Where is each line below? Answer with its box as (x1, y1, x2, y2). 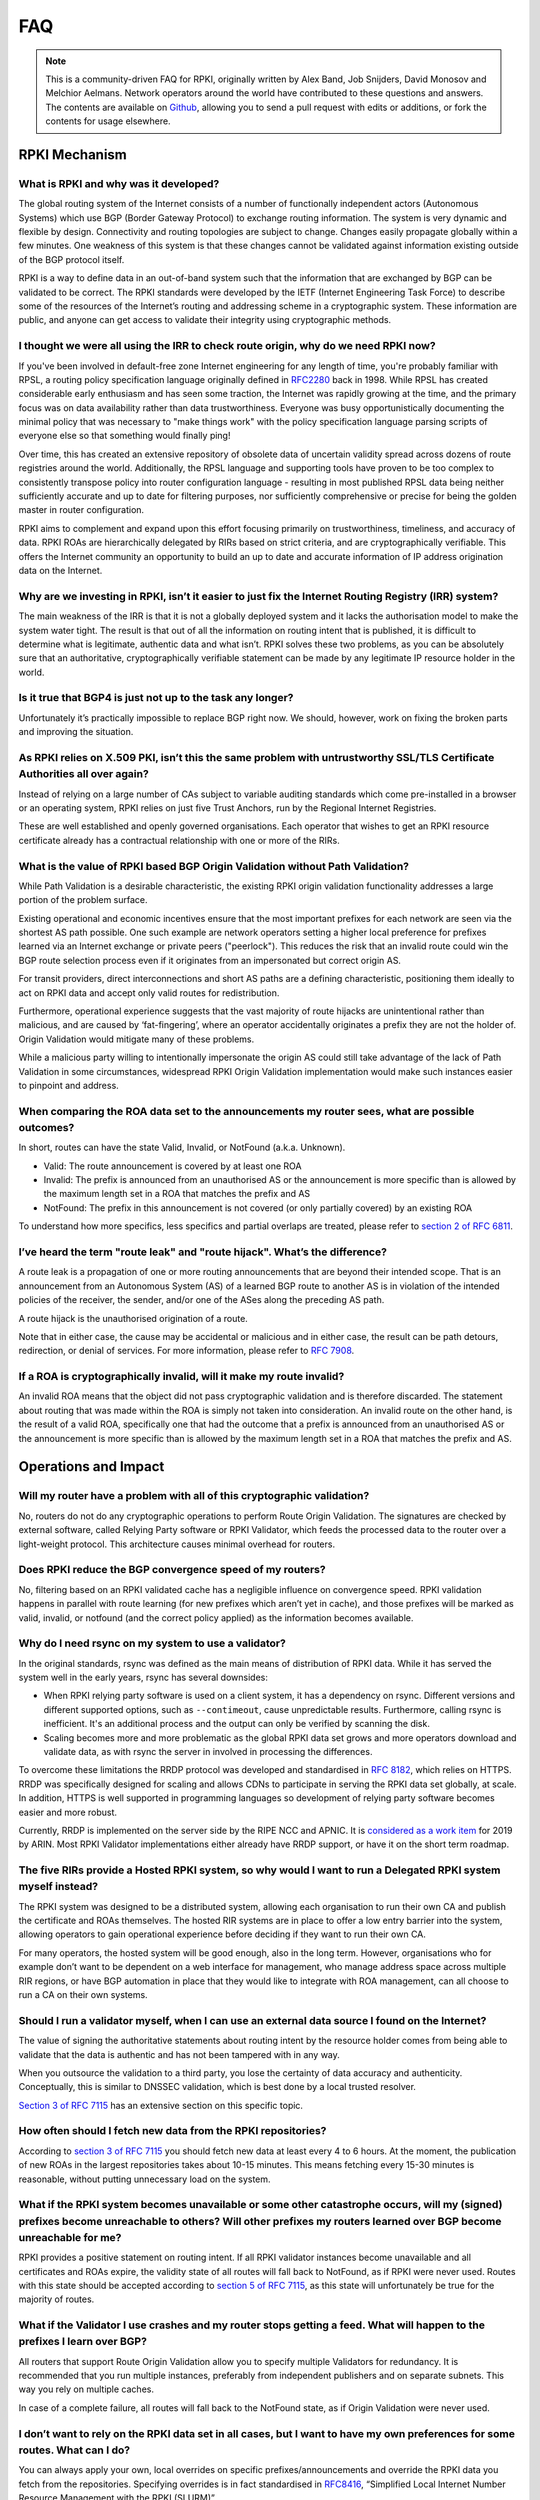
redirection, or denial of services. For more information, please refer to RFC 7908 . (18, 1345, 355, 1357)
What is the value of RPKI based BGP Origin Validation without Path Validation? (18, 859, 410, 873)
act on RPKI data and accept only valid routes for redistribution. (18, 986, 280, 999)
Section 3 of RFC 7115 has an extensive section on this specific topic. (18, 2099, 304, 2111)
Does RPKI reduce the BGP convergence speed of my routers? (18, 1563, 326, 1577)
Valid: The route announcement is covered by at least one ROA (43, 1160, 302, 1172)
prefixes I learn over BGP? (18, 2335, 147, 2349)
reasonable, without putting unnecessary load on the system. (18, 2173, 271, 2185)
